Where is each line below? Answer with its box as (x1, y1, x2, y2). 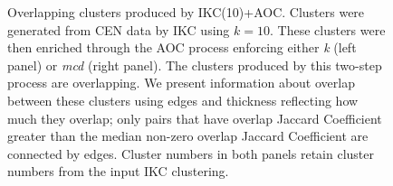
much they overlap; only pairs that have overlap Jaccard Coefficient (7, 108, 382, 127)
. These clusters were (269, 20, 386, 39)
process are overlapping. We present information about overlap (7, 73, 355, 92)
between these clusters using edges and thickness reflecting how (7, 90, 359, 109)
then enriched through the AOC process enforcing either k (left (7, 38, 357, 57)
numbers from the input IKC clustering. (7, 162, 229, 181)
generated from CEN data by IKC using (7, 20, 230, 39)
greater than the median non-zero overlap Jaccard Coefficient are (7, 126, 369, 145)
